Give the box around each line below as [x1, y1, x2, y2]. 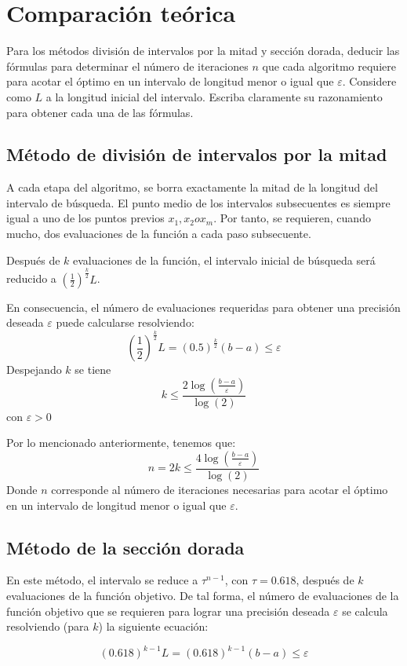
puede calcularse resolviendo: [56, 314, 194, 331]
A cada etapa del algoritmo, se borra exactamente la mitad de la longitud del [6, 179, 378, 196]
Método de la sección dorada [6, 535, 245, 559]
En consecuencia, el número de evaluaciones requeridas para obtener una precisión [6, 298, 401, 315]
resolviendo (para [6, 618, 89, 635]
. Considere [342, 73, 397, 90]
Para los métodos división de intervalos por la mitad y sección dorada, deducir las [6, 42, 400, 59]
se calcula [342, 602, 388, 619]
